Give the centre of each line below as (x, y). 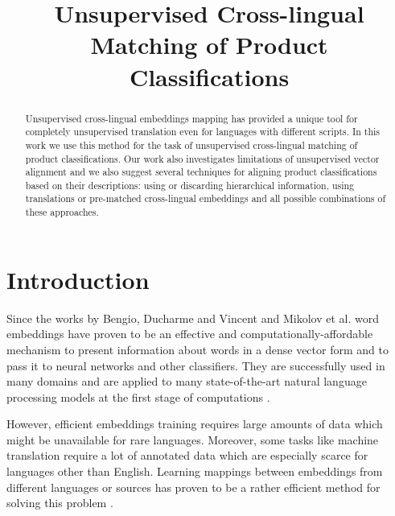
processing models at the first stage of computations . (138, 396)
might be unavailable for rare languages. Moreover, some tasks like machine (193, 439)
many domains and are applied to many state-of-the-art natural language (187, 381)
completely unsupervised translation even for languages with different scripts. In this (203, 132)
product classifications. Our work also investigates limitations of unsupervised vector (202, 158)
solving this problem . (60, 503)
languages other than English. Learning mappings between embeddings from (195, 471)
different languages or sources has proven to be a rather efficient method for (193, 487)
